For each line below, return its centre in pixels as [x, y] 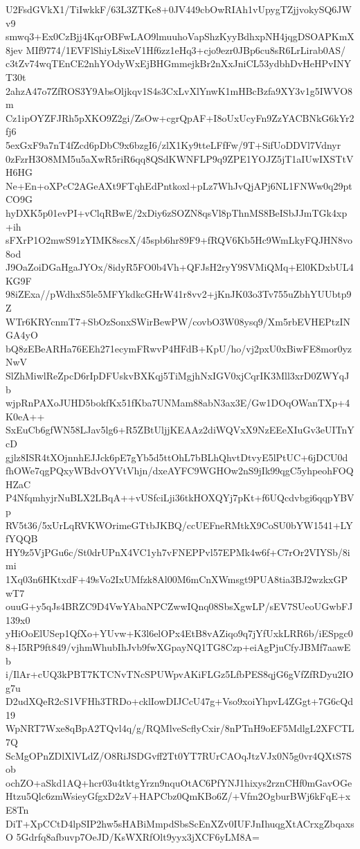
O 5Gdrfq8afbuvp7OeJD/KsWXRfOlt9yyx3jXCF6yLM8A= [133, 837]
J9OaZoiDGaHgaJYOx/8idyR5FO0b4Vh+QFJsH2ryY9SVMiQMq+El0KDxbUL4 [180, 267]
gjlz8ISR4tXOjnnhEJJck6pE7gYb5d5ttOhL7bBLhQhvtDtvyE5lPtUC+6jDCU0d [177, 457]
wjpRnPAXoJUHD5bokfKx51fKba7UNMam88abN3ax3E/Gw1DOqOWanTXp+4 [178, 403]
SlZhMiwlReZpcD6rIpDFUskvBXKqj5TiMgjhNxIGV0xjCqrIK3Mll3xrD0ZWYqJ [178, 376]
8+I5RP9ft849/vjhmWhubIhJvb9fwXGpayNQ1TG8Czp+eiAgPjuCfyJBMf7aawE [178, 646]
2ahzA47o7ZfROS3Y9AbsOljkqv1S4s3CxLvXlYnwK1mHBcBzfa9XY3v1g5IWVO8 [179, 90]
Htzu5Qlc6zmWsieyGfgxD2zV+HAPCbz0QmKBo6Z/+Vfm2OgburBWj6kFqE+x [178, 796]
